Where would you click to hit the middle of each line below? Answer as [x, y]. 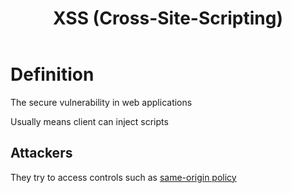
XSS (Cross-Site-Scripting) [168, 18]
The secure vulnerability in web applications [101, 102]
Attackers [41, 153]
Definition [52, 74]
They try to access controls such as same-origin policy [123, 177]
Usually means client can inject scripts [89, 121]
